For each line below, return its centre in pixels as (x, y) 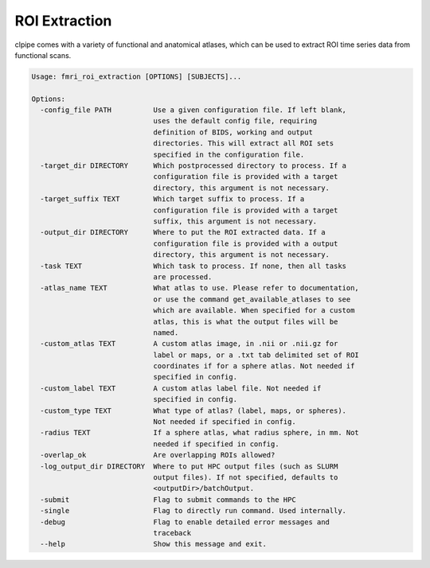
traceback (172, 533)
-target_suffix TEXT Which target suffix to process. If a (172, 199)
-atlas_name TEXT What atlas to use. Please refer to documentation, (200, 288)
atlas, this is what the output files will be (246, 321)
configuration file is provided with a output (246, 243)
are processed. (183, 277)
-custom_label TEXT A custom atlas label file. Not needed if (181, 388)
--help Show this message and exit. (153, 544)
